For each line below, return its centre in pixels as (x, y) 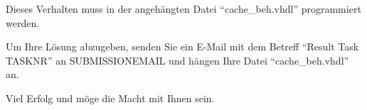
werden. (23, 22)
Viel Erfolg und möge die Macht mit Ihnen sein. (110, 98)
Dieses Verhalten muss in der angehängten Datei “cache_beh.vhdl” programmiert (183, 9)
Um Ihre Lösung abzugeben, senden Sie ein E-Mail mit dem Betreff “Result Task (182, 46)
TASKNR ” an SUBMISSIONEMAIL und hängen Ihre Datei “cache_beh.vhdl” (177, 60)
